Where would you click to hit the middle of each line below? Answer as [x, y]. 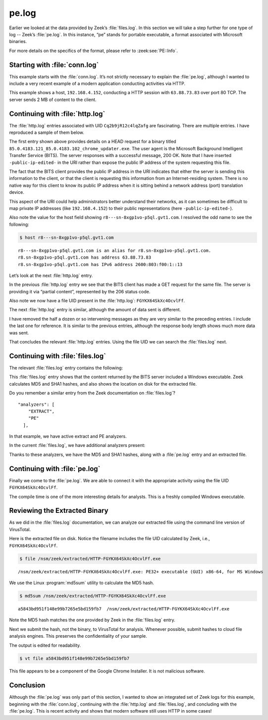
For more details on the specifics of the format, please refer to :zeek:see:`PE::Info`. [94, 51]
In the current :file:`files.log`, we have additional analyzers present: [77, 445]
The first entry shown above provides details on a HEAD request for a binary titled [93, 142]
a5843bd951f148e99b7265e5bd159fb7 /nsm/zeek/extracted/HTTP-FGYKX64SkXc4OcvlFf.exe [124, 609]
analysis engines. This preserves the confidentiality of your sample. [78, 636]
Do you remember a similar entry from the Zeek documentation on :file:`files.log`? [92, 393]
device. [17, 192]
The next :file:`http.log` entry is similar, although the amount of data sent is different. [95, 310]
